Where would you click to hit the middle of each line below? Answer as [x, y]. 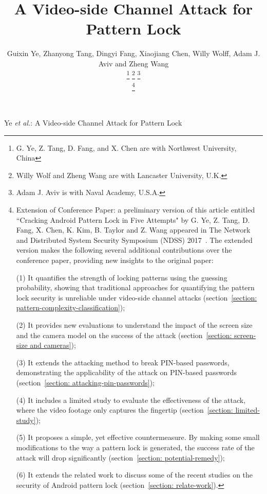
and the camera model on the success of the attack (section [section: [124, 335]
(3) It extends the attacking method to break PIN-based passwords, [123, 362]
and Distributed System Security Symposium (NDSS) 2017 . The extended [134, 240]
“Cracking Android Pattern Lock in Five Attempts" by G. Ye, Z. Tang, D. [133, 219]
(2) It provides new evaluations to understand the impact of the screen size [134, 324]
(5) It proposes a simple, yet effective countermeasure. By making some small [138, 437]
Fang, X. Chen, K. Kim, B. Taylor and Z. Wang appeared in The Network [133, 230]
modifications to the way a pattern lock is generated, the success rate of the [135, 447]
